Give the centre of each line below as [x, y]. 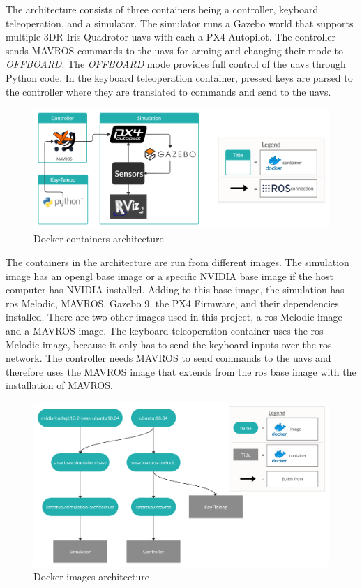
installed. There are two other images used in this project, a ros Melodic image [174, 317]
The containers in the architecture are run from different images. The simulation [178, 262]
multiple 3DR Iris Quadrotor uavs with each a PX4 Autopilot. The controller [171, 37]
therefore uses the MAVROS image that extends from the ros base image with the [181, 371]
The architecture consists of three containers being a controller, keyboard [162, 9]
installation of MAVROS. [59, 385]
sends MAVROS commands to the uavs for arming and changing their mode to [175, 50]
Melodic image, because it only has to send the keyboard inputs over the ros [169, 344]
